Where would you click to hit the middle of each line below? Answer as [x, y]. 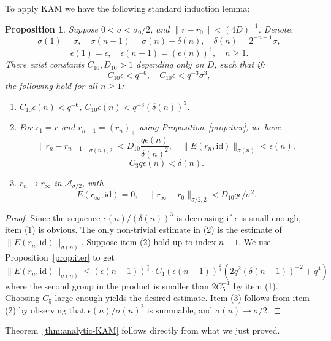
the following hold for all [51, 86]
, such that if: [239, 64]
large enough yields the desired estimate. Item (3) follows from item [182, 298]
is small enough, [271, 217]
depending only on [170, 64]
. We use [255, 242]
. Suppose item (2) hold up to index [149, 242]
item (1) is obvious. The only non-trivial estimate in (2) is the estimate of [143, 229]
